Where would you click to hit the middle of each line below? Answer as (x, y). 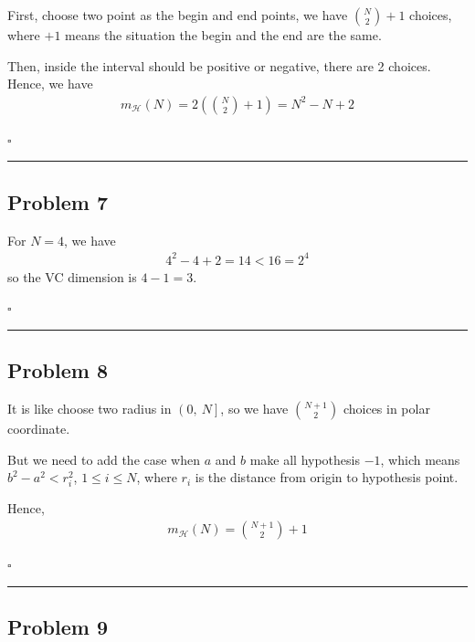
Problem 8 (58, 370)
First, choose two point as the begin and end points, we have (178, 15)
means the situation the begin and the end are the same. (223, 35)
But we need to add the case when (104, 459)
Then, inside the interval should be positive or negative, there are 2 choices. (219, 65)
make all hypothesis (305, 459)
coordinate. (39, 429)
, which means (420, 459)
